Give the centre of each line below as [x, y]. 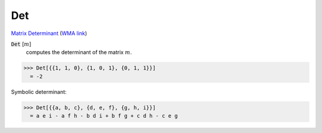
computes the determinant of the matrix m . [79, 52]
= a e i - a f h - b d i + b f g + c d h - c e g [104, 116]
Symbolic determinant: [39, 91]
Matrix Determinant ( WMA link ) [49, 33]
